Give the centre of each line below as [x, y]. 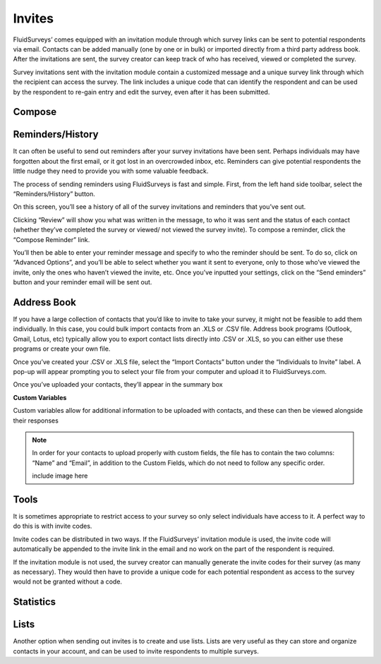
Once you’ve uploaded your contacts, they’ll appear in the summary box [118, 385]
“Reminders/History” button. [54, 193]
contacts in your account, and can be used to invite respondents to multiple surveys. [136, 651]
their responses [36, 421]
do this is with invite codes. [53, 526]
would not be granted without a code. [68, 581]
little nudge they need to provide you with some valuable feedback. [111, 171]
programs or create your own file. [62, 349]
